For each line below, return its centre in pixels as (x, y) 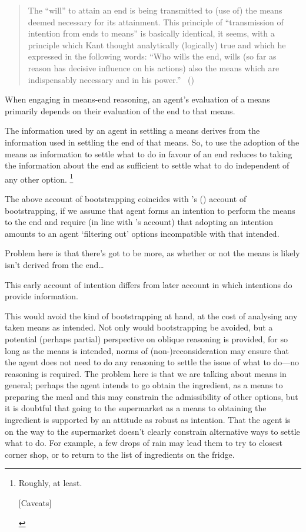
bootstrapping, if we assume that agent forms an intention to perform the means (150, 210)
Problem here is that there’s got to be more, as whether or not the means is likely (152, 253)
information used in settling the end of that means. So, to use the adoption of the (152, 142)
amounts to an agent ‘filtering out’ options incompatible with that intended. (142, 233)
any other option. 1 (39, 178)
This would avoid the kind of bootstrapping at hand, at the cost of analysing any (151, 315)
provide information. (41, 296)
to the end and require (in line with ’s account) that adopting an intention (139, 222)
